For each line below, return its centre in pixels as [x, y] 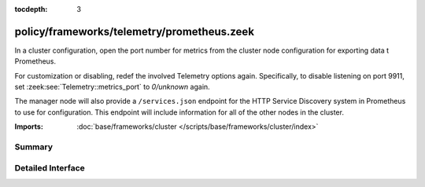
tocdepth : [31, 9]
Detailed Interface [50, 167]
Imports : [29, 126]
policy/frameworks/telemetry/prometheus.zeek [135, 31]
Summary [34, 147]
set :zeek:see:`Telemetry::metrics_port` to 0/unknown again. [112, 87]
